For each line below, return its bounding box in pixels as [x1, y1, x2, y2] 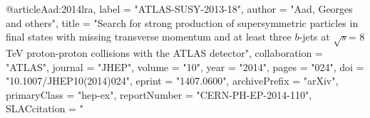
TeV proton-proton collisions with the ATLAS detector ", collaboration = [6, 45, 323, 60]
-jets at [299, 29, 330, 44]
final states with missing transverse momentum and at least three [6, 29, 292, 44]
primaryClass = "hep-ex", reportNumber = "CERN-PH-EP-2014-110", [6, 87, 312, 102]
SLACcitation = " [6, 101, 83, 116]
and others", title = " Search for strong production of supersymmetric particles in [6, 15, 359, 30]
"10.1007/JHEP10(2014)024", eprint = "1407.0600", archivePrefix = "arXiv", [6, 73, 339, 88]
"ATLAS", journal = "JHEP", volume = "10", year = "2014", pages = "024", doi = [6, 59, 364, 74]
